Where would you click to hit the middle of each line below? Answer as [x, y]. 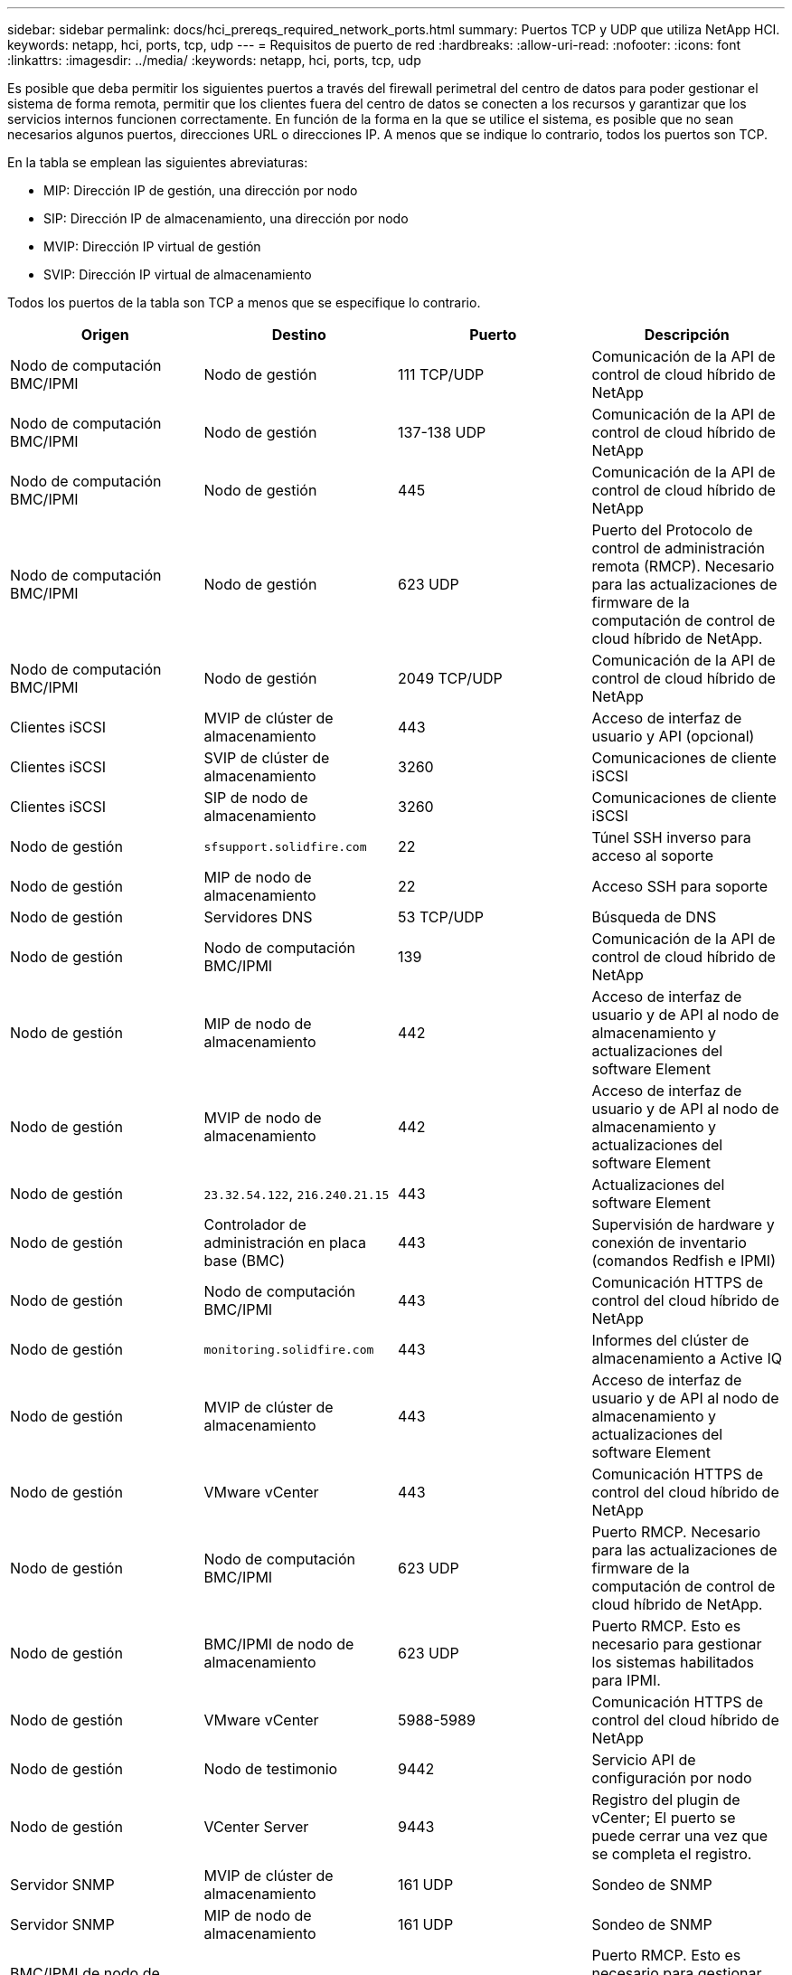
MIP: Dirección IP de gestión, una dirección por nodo [201, 190]
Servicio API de [644, 1760]
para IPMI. [626, 1680]
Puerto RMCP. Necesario [676, 1532]
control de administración [679, 548]
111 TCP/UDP [441, 374]
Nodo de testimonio [271, 1769]
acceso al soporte [653, 855]
